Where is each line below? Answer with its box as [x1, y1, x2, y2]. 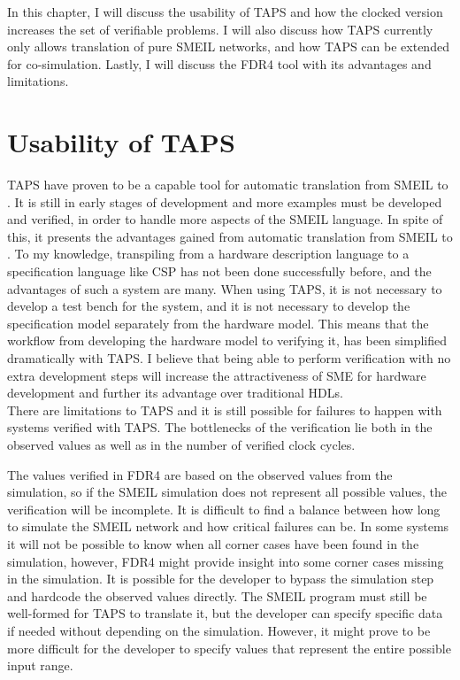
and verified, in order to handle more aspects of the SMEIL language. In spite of [7, 210, 443, 228]
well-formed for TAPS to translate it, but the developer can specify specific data [7, 604, 443, 622]
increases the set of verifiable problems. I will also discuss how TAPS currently [7, 19, 433, 38]
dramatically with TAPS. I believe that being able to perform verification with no [7, 349, 451, 367]
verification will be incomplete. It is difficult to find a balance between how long [7, 499, 441, 518]
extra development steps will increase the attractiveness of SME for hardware [7, 366, 426, 384]
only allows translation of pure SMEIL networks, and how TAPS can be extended [7, 37, 449, 56]
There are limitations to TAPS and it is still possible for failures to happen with [7, 400, 442, 419]
